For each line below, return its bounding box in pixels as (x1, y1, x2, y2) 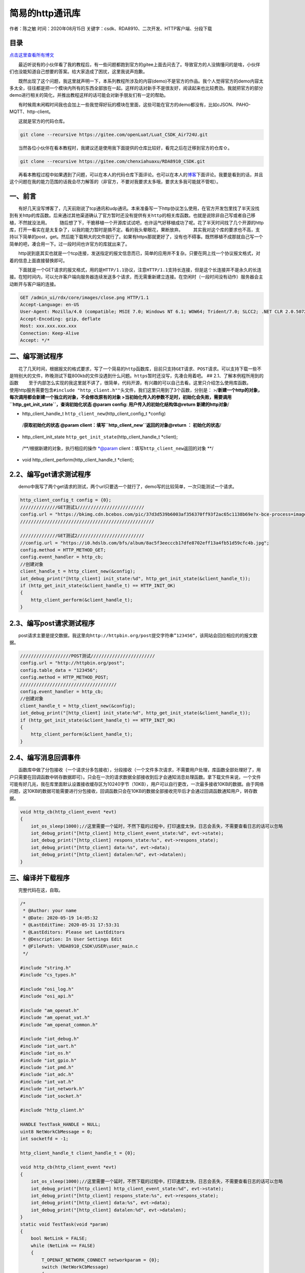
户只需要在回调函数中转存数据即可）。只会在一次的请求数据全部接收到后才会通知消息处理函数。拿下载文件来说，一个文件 (9, 774, 261, 780)
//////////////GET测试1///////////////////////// (20, 504, 145, 510)
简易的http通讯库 (9, 8, 81, 19)
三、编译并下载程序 (9, 873, 70, 882)
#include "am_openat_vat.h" (20, 1015, 90, 1020)
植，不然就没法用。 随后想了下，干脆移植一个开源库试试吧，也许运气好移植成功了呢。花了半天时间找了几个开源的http (9, 219, 264, 226)
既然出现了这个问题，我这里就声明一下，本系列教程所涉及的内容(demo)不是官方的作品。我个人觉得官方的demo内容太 (18, 78, 264, 84)
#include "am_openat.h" (20, 1007, 80, 1013)
